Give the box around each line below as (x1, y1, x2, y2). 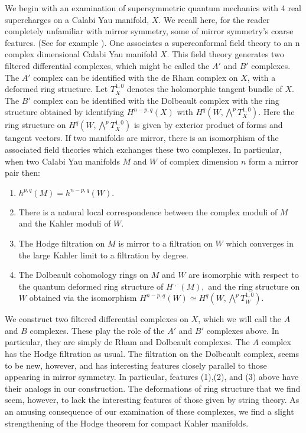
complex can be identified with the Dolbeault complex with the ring (33, 94, 279, 106)
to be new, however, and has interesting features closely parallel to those (5, 359, 267, 371)
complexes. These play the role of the (30, 324, 165, 336)
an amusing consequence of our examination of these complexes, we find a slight (5, 405, 294, 418)
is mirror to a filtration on (118, 237, 213, 249)
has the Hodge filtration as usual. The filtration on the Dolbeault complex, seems (5, 347, 300, 360)
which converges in (226, 237, 294, 249)
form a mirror (249, 155, 298, 167)
